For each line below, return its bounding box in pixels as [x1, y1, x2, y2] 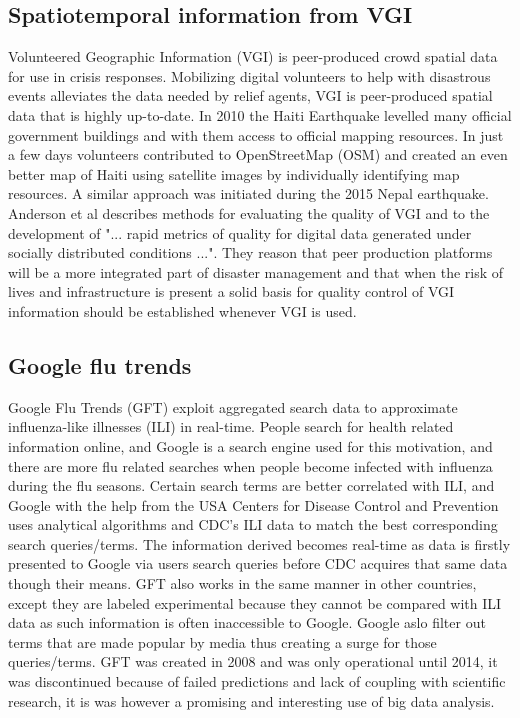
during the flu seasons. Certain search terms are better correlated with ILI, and [8, 475, 495, 496]
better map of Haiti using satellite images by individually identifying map [8, 163, 460, 184]
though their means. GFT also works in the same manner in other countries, [8, 573, 477, 594]
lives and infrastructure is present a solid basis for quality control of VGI [8, 281, 455, 302]
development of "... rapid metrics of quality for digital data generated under [8, 222, 472, 243]
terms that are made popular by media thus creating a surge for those [8, 631, 437, 652]
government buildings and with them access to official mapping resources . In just [8, 124, 504, 145]
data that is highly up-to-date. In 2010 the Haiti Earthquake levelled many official [8, 104, 512, 125]
